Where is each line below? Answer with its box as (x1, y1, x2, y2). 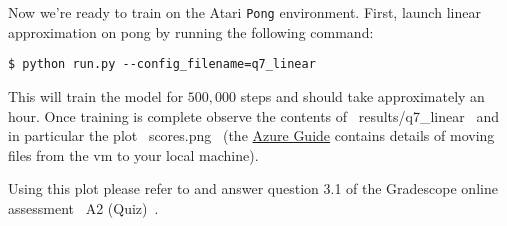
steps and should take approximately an (240, 85, 485, 106)
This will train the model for (8, 85, 184, 106)
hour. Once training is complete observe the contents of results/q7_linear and (8, 105, 499, 126)
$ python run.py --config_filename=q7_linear (8, 57, 316, 72)
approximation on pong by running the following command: (8, 21, 374, 42)
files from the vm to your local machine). (8, 144, 259, 165)
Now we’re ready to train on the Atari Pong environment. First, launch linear (8, 2, 481, 22)
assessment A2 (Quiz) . (8, 197, 159, 218)
